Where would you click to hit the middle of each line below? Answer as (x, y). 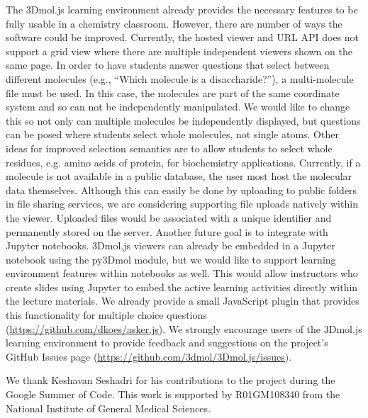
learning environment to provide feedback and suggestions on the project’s (167, 343)
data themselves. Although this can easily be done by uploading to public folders (182, 190)
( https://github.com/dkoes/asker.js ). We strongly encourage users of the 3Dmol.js (184, 328)
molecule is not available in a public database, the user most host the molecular (179, 176)
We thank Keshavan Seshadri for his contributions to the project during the (171, 380)
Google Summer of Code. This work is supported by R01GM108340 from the (173, 394)
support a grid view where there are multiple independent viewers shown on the (179, 51)
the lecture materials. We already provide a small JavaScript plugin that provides (183, 301)
